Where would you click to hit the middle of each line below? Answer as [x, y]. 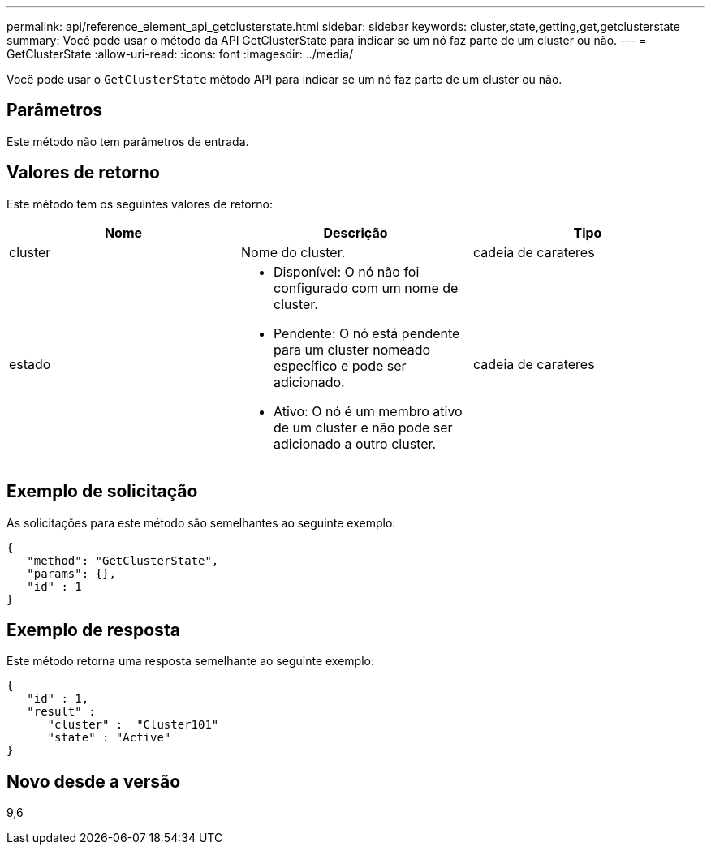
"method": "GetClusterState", [123, 560]
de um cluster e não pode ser [363, 427]
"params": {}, [71, 573]
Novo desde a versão [94, 781]
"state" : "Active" [109, 738]
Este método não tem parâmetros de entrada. [128, 141]
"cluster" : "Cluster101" [133, 725]
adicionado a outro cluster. [355, 443]
